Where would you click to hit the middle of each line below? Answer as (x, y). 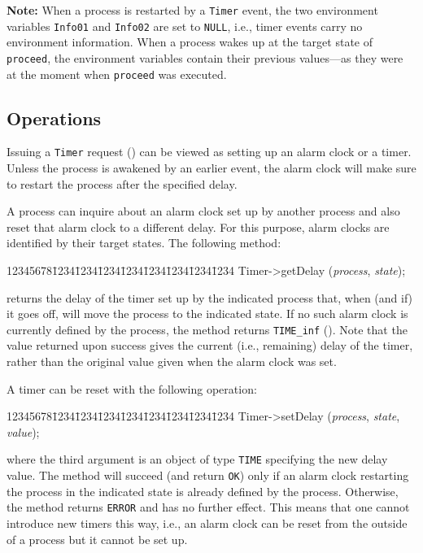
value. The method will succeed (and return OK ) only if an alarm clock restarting (208, 475)
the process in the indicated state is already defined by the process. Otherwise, (203, 491)
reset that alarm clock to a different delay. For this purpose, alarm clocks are (198, 226)
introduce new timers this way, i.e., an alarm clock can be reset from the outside (207, 523)
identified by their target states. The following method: (144, 243)
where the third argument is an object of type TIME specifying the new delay (197, 459)
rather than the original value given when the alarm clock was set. (172, 361)
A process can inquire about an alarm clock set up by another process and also (203, 211)
